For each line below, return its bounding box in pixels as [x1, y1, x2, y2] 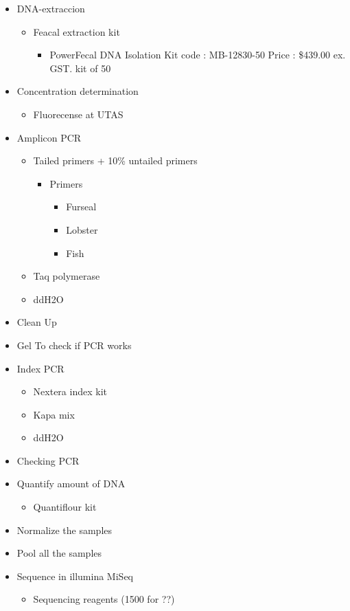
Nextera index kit [33, 384, 107, 399]
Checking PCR [16, 453, 80, 467]
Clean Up [16, 315, 57, 329]
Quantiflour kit [33, 500, 97, 514]
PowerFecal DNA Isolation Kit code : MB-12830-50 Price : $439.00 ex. [49, 47, 346, 62]
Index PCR [16, 361, 65, 375]
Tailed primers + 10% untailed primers [33, 153, 198, 168]
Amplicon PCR [16, 130, 82, 144]
